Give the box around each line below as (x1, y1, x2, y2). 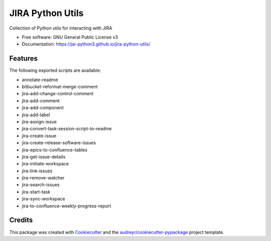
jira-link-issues (22, 168, 53, 174)
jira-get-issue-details (22, 153, 66, 160)
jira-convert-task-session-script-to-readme (22, 126, 112, 132)
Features (9, 54, 38, 63)
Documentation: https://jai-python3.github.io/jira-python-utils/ (22, 41, 151, 47)
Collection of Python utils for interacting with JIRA (9, 25, 112, 31)
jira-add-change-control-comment (22, 91, 94, 97)
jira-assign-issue (22, 118, 57, 125)
